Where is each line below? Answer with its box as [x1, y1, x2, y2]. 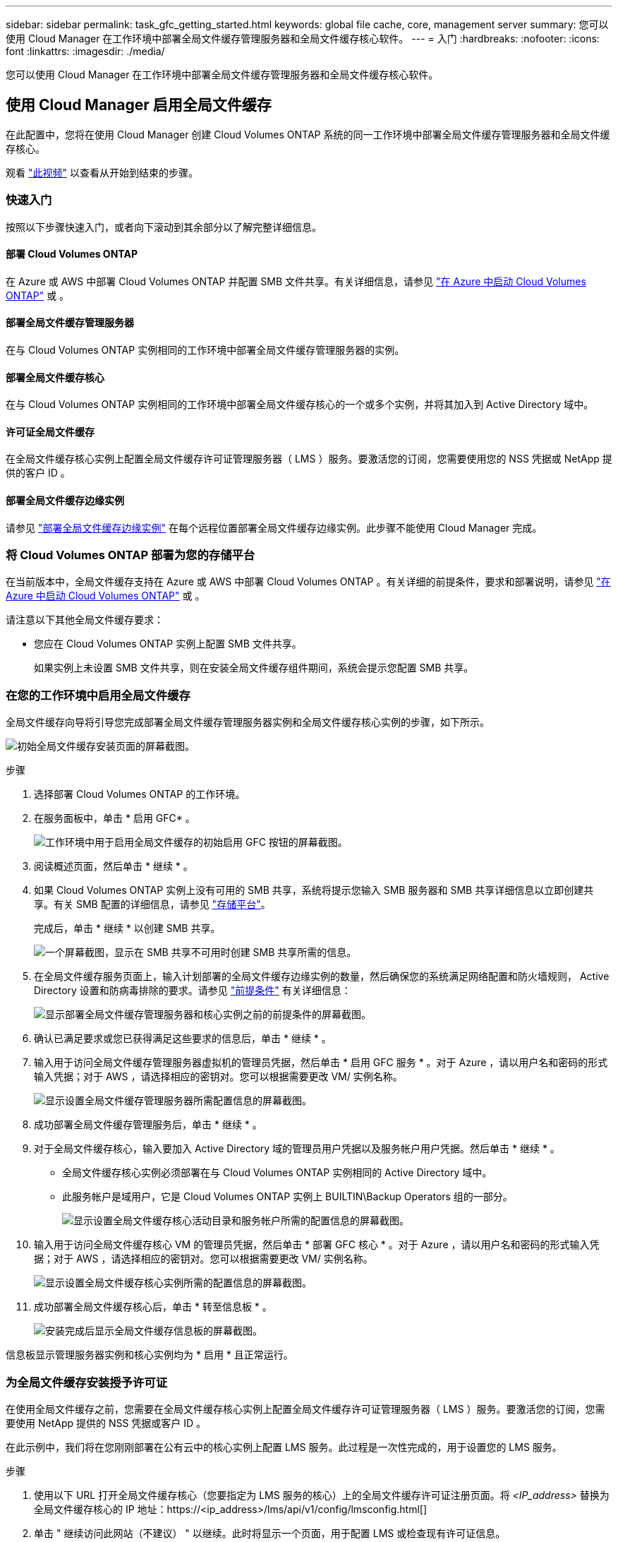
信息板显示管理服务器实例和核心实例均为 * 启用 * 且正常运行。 [6, 1349, 293, 1361]
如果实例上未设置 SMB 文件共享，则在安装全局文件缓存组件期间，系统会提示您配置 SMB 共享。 [34, 662, 474, 674]
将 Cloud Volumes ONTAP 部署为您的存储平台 [6, 548, 255, 563]
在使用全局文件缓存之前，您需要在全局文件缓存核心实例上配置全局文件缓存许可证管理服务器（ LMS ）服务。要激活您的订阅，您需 [6, 1402, 605, 1415]
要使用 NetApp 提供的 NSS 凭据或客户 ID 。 [6, 1416, 207, 1429]
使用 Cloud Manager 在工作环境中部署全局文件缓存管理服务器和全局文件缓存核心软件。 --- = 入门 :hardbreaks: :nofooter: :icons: [6, 32, 600, 44]
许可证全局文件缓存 [6, 425, 95, 438]
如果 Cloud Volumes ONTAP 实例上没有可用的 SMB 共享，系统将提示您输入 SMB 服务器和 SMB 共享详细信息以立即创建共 [34, 884, 594, 897]
